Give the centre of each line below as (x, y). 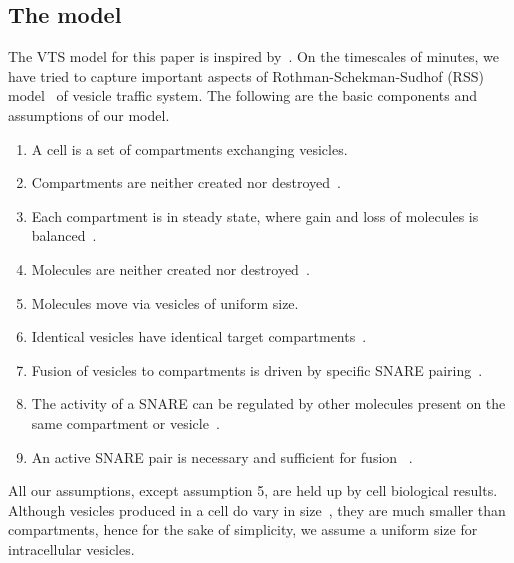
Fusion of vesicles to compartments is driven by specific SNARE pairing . (257, 369)
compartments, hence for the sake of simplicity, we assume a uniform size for (243, 529)
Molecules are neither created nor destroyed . (170, 268)
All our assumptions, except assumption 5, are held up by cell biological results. (253, 490)
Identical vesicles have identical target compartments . (199, 336)
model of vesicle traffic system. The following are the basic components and (243, 95)
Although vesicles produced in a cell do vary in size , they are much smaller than (257, 509)
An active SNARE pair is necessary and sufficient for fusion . (222, 456)
